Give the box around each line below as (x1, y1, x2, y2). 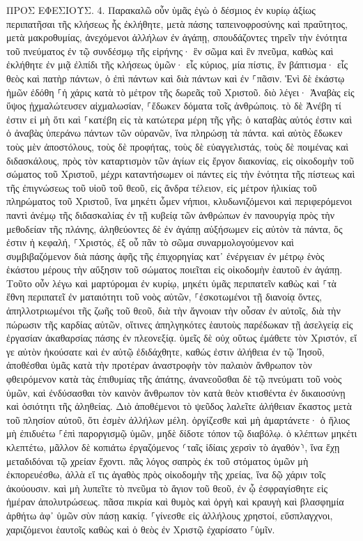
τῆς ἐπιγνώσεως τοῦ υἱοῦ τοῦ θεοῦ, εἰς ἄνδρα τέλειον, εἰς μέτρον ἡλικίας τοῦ (6, 180, 317, 195)
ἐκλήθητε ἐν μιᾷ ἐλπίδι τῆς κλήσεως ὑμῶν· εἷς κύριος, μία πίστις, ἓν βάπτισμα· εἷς (6, 57, 348, 72)
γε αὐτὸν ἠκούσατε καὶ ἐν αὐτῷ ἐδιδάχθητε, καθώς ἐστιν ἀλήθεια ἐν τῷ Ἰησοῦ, (6, 344, 325, 358)
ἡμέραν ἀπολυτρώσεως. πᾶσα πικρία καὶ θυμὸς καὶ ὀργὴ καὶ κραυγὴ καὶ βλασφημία (6, 494, 344, 509)
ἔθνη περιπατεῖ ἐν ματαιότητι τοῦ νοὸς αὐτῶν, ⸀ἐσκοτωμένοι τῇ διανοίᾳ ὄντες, (6, 289, 322, 304)
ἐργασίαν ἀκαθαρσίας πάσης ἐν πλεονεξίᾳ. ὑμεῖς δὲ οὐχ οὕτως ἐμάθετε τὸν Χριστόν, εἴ (6, 330, 357, 345)
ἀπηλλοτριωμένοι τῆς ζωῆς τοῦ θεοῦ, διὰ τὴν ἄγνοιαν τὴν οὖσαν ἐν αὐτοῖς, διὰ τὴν (6, 303, 341, 318)
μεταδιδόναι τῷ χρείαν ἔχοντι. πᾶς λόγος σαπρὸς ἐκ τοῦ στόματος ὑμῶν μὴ (6, 453, 309, 468)
